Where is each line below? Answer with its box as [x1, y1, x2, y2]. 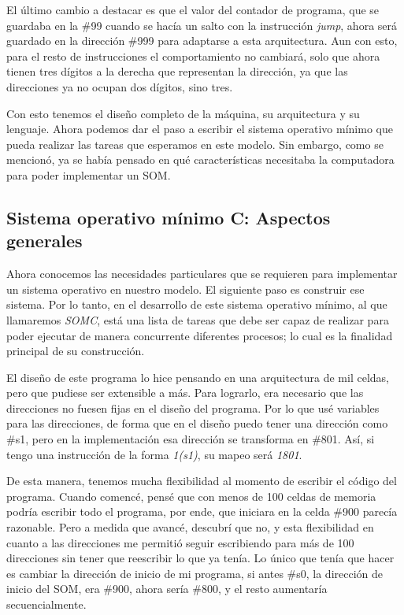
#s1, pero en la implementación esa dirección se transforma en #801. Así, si [6, 431, 375, 447]
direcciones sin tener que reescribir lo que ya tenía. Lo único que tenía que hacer [6, 550, 395, 566]
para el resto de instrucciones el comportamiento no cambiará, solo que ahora [6, 47, 380, 64]
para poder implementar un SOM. [6, 166, 171, 183]
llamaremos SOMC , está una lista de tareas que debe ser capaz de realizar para [6, 311, 389, 328]
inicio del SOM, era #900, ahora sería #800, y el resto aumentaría [6, 580, 328, 597]
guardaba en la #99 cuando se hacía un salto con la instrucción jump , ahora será [6, 17, 398, 33]
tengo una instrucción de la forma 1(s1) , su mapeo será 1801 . [6, 446, 302, 462]
